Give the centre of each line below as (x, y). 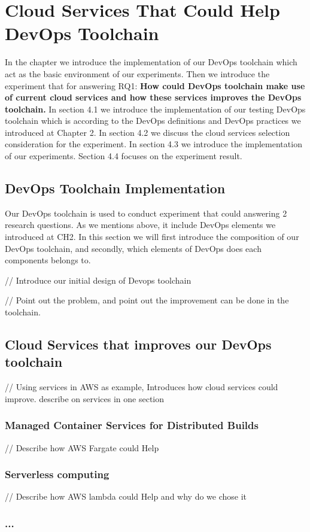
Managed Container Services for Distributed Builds (132, 425)
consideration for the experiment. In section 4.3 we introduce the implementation (154, 144)
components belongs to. (48, 260)
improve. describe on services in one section (84, 398)
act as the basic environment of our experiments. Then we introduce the (137, 73)
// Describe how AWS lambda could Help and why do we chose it (126, 496)
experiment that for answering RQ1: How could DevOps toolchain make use (155, 85)
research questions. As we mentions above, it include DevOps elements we (140, 225)
